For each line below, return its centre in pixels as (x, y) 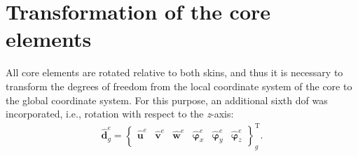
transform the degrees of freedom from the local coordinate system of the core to (179, 86)
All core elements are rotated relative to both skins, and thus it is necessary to (174, 72)
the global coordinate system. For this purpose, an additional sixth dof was (167, 100)
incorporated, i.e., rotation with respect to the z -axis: (120, 114)
